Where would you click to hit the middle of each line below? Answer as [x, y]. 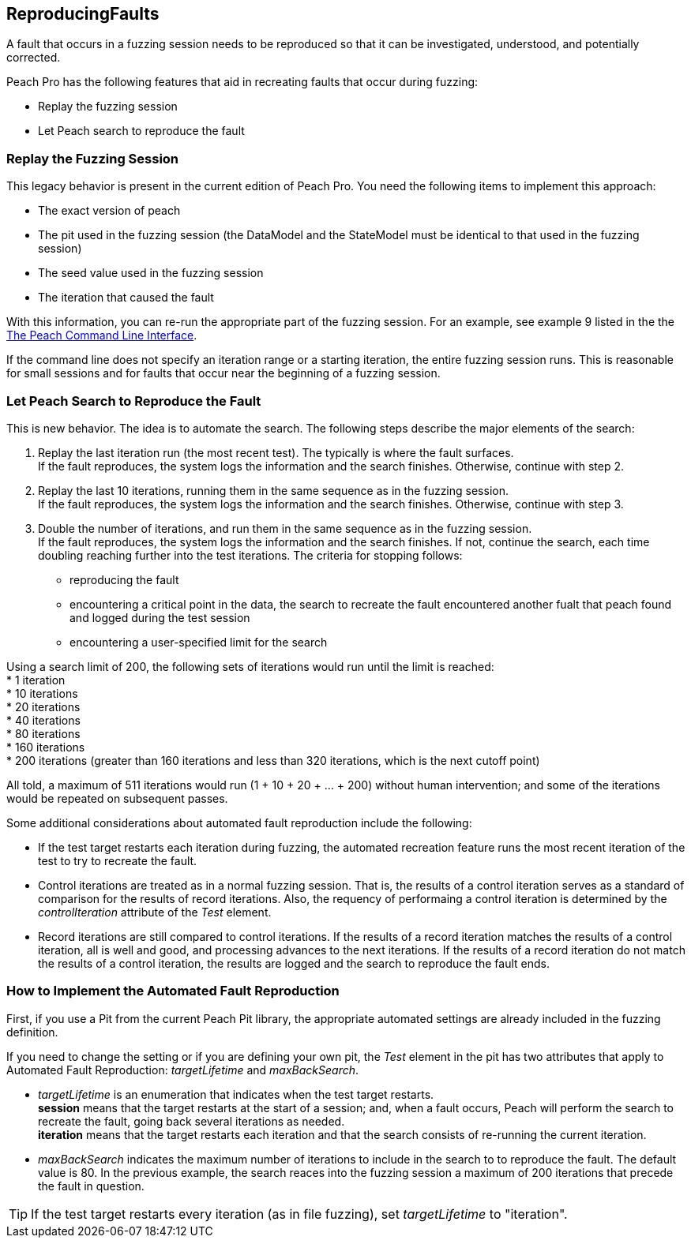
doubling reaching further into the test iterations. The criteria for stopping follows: [250, 555]
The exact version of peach [109, 211]
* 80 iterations [43, 733]
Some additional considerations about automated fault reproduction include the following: [239, 822]
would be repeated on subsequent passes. [117, 798]
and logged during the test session [160, 617]
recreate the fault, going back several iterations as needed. [192, 1121]
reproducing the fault [124, 579]
